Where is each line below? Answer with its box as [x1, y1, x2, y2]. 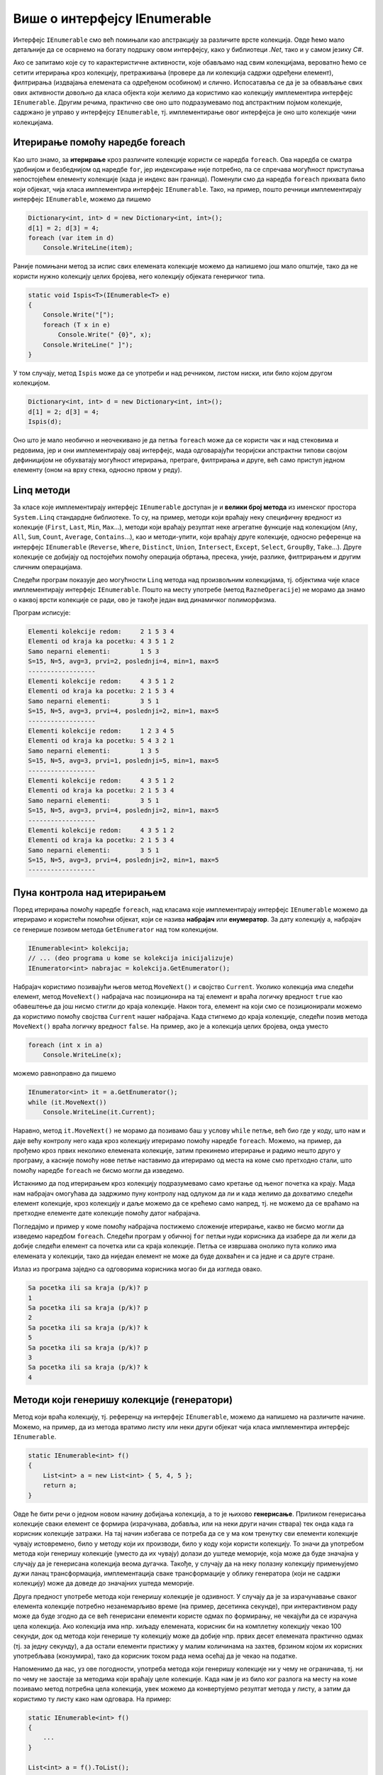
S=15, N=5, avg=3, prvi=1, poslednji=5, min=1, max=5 [28, 757, 219, 765]
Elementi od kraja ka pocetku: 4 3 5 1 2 [28, 638, 174, 645]
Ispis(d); [28, 417, 62, 426]
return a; [43, 1481, 77, 1490]
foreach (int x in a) [28, 1041, 104, 1049]
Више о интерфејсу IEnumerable [13, 11, 212, 26]
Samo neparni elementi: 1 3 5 [28, 746, 160, 755]
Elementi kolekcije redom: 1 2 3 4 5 [28, 727, 174, 735]
